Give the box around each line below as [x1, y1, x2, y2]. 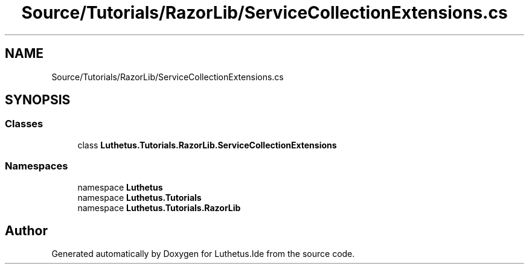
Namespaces [5, 160, 68, 172]
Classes [5, 118, 43, 130]
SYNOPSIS [5, 92, 71, 108]
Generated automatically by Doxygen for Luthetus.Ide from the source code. [51, 248, 355, 259]
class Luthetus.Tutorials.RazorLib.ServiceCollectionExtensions [77, 139, 337, 150]
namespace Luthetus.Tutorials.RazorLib [77, 202, 241, 213]
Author [5, 223, 48, 238]
